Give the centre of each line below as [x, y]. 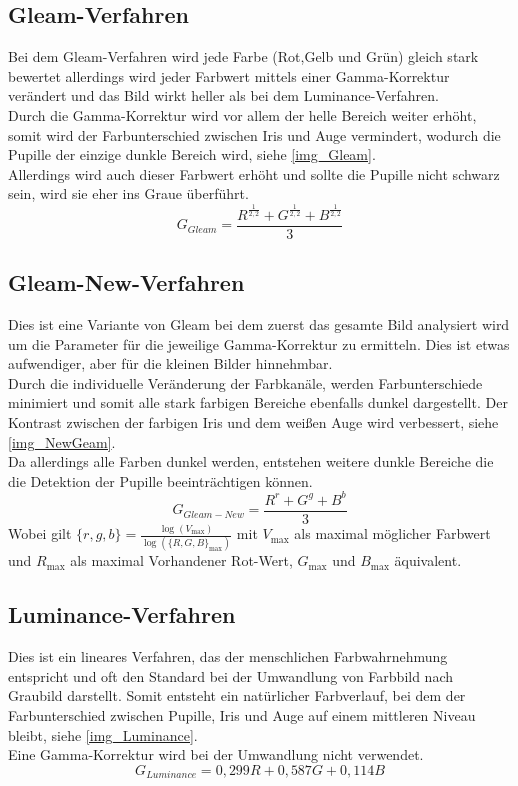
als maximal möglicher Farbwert [392, 533]
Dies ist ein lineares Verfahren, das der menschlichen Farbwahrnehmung [228, 656]
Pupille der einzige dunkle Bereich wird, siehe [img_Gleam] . [192, 154]
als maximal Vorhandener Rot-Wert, [181, 560]
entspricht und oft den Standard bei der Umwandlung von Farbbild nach [231, 675]
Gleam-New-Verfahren [126, 282]
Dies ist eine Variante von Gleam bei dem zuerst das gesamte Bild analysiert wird [259, 323]
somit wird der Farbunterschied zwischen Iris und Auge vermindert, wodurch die [254, 134]
